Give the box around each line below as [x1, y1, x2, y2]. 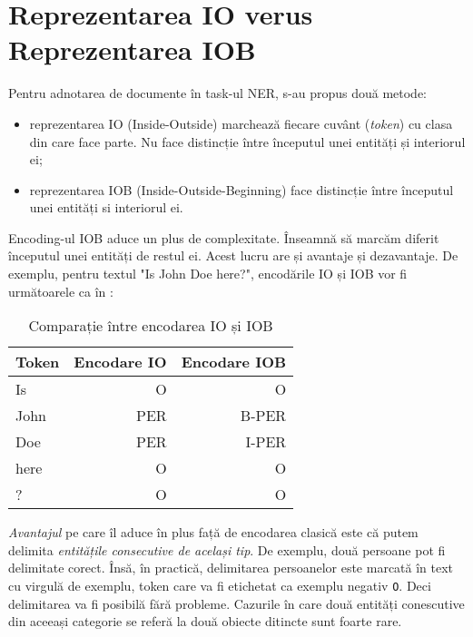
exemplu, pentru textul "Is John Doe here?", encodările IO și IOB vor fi [8, 264, 408, 283]
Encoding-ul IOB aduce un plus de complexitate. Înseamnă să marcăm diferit [8, 228, 439, 247]
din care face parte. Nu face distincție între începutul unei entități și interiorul [29, 132, 466, 151]
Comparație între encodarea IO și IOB [28, 315, 273, 337]
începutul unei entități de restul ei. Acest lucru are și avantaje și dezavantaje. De [8, 246, 458, 265]
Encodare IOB [181, 351, 287, 373]
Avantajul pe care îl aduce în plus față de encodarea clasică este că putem [8, 523, 419, 542]
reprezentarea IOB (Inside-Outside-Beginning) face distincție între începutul [29, 180, 454, 199]
